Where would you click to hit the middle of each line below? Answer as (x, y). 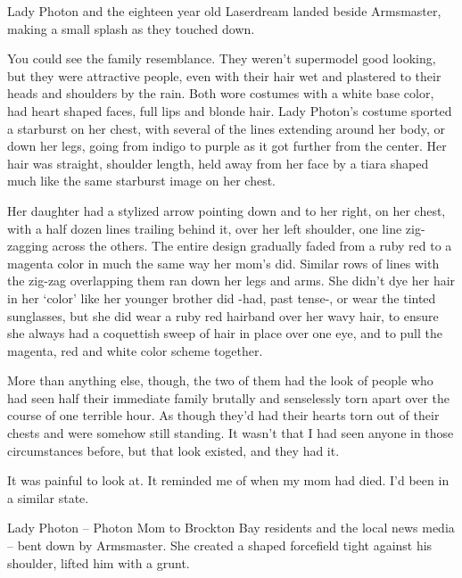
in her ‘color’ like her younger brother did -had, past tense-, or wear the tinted (222, 297)
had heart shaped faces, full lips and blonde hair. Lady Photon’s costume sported (230, 110)
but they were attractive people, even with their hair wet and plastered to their (224, 75)
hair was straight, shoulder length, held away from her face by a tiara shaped (218, 163)
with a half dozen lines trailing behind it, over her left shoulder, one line (205, 228)
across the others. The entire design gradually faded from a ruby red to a (252, 246)
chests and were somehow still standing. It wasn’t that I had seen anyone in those (231, 433)
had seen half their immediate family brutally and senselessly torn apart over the (229, 397)
